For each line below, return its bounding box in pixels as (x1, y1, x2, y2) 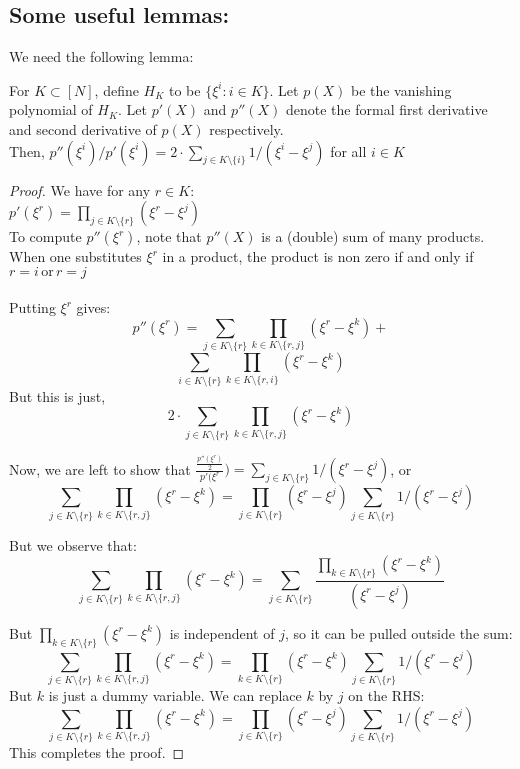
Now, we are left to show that (9, 458, 191, 479)
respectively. (209, 118, 284, 139)
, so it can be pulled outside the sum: (284, 622, 513, 643)
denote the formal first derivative (286, 99, 488, 120)
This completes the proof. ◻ (9, 741, 185, 762)
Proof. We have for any (9, 179, 151, 200)
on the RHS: (348, 684, 425, 705)
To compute (9, 226, 82, 247)
